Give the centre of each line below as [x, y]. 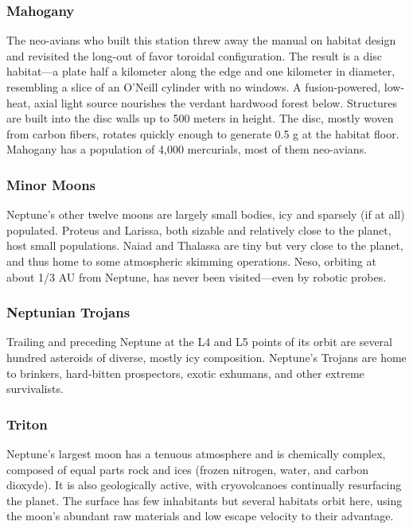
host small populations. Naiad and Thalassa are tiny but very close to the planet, [205, 245]
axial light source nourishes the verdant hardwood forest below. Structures [216, 102]
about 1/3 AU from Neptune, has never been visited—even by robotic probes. [197, 276]
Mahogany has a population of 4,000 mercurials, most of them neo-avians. [187, 149]
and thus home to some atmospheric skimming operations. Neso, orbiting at [191, 261]
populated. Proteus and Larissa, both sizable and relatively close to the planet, [199, 229]
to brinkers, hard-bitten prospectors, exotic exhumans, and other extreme [185, 373]
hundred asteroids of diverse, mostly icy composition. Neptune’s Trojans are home [206, 357]
